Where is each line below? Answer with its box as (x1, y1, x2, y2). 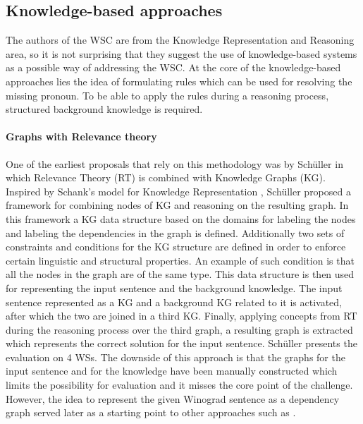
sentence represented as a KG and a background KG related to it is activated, (6, 294, 343, 309)
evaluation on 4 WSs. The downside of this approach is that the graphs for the (6, 349, 345, 364)
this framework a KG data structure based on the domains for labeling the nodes (6, 211, 356, 226)
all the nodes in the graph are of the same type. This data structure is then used (6, 267, 355, 281)
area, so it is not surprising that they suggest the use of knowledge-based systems (6, 46, 357, 61)
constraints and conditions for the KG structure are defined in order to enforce (6, 239, 346, 254)
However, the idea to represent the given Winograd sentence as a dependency (6, 391, 340, 406)
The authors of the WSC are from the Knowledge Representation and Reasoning (6, 32, 355, 47)
